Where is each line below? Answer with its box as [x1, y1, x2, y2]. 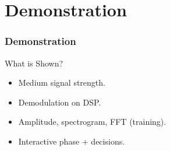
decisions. [91, 135, 125, 147]
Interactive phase [18, 135, 80, 147]
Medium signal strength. [18, 76, 105, 89]
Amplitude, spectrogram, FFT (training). [18, 115, 167, 128]
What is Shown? [5, 57, 63, 69]
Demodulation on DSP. [18, 96, 101, 108]
